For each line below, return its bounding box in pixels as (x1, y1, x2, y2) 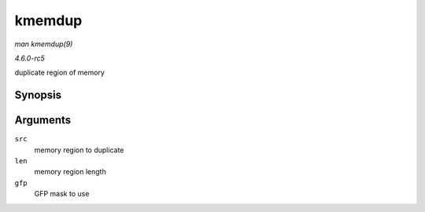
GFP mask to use (34, 189, 90, 199)
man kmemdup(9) (14, 39, 73, 49)
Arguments (14, 114, 72, 127)
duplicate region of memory (14, 68, 105, 78)
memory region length (34, 167, 106, 177)
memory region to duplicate (34, 145, 124, 155)
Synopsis (14, 89, 62, 102)
